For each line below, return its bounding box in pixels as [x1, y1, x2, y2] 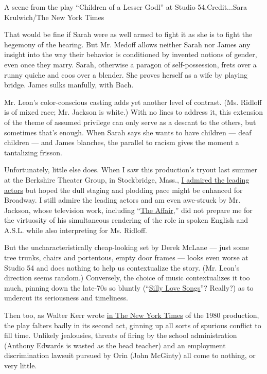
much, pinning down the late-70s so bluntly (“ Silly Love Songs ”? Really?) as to [4, 282, 254, 293]
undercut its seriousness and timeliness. [4, 292, 128, 303]
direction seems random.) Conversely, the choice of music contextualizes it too [4, 272, 250, 283]
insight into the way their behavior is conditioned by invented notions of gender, [4, 49, 257, 60]
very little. [4, 360, 37, 370]
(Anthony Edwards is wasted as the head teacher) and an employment [4, 340, 226, 350]
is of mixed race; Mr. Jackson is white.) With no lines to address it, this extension [4, 106, 263, 117]
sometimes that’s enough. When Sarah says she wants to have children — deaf [4, 127, 252, 137]
